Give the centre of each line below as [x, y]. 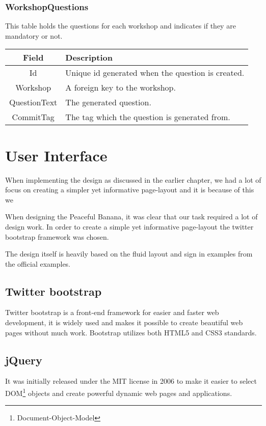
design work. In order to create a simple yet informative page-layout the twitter [129, 226]
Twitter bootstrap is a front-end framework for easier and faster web [112, 312]
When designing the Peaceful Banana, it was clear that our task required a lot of [131, 217]
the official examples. [38, 263]
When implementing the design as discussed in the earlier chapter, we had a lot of [133, 179]
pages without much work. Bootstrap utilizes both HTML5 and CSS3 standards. [131, 332]
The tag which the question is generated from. [148, 117]
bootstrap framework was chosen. [57, 236]
